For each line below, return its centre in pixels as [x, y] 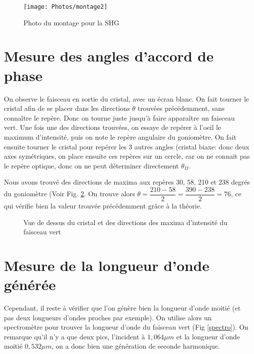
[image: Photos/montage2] [65, 7]
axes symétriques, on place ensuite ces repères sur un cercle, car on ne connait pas [127, 156]
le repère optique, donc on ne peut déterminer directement [91, 165]
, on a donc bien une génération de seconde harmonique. [136, 346]
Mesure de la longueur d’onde [107, 265]
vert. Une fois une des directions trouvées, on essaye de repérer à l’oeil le [113, 127]
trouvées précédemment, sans [181, 108]
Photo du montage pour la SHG [71, 22]
